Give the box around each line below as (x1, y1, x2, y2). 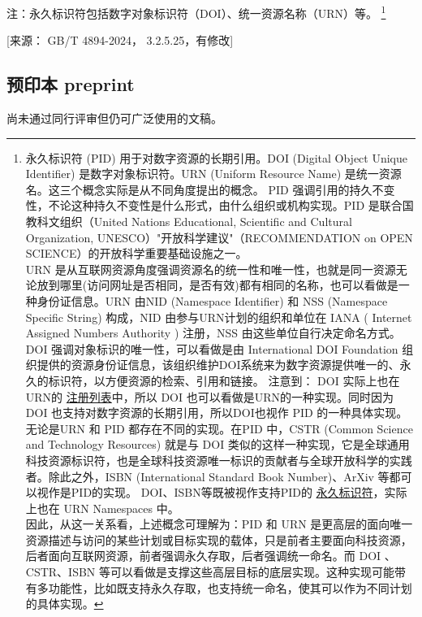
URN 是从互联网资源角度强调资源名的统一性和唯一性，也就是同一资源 (25, 260, 396, 277)
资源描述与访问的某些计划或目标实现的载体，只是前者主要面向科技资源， (25, 531, 412, 548)
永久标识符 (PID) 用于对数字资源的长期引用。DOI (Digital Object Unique (25, 149, 407, 166)
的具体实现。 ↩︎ (25, 595, 104, 612)
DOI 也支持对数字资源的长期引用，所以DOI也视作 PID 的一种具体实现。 (25, 404, 408, 421)
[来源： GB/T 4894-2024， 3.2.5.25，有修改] (6, 32, 234, 49)
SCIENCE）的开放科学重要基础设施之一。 (25, 245, 248, 262)
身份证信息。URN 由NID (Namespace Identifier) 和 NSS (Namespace (37, 292, 388, 309)
